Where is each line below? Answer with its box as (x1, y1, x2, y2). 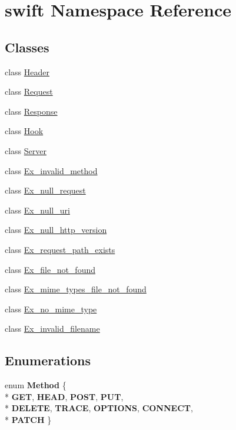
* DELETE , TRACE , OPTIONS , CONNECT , (5, 402, 193, 414)
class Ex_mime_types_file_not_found (5, 283, 147, 295)
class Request (5, 85, 53, 98)
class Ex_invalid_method (5, 164, 98, 176)
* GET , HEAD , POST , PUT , (5, 390, 124, 402)
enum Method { (5, 379, 67, 391)
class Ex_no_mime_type (5, 302, 97, 315)
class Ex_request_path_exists (5, 243, 115, 255)
